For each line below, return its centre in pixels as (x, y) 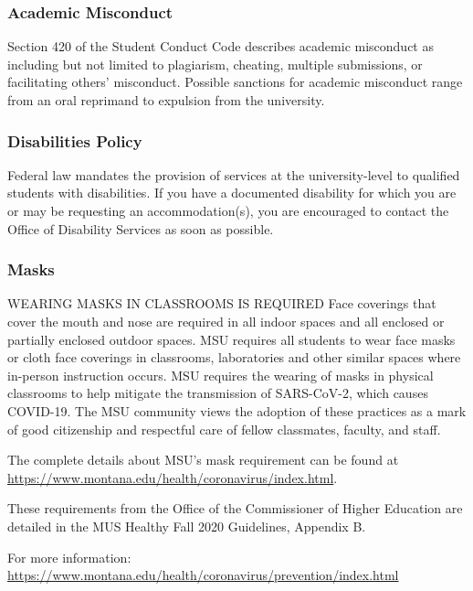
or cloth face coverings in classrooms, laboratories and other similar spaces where (234, 357)
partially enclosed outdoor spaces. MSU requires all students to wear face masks (231, 339)
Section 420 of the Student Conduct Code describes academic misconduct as (221, 46)
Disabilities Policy (75, 140)
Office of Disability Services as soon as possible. (141, 228)
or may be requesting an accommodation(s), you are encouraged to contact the (228, 210)
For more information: (69, 557)
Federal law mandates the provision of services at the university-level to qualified (234, 174)
